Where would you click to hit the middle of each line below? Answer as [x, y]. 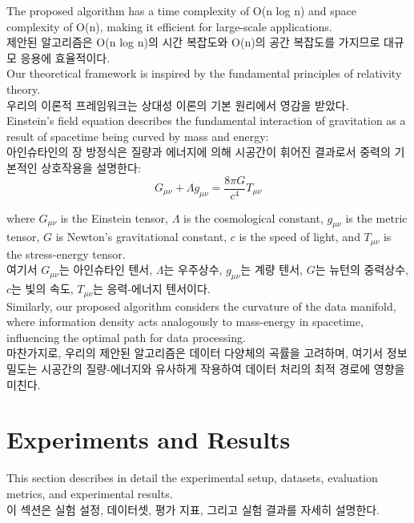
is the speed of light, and [299, 237]
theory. [24, 89]
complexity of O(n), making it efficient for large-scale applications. [169, 26]
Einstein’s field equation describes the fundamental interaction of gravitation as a [206, 121]
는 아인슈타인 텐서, [106, 270]
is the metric [376, 217]
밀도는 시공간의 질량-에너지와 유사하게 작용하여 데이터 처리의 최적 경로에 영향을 [206, 369]
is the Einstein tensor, [114, 217]
